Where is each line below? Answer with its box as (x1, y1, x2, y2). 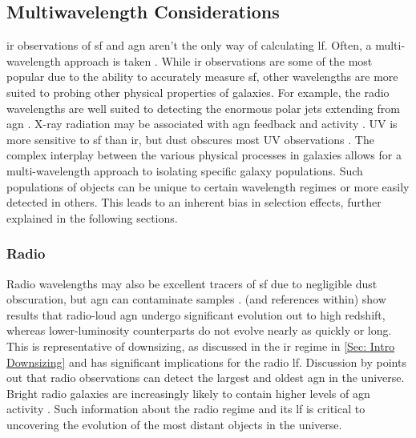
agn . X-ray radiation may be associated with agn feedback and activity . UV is (6, 115, 398, 132)
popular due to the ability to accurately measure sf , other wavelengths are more (6, 68, 398, 85)
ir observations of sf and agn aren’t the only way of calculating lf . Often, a (6, 37, 372, 54)
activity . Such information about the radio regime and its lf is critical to (6, 400, 366, 417)
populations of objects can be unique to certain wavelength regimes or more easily (6, 178, 410, 195)
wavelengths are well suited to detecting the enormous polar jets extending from (6, 99, 400, 116)
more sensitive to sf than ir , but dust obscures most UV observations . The (6, 131, 374, 147)
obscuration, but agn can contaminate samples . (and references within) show (6, 291, 386, 307)
